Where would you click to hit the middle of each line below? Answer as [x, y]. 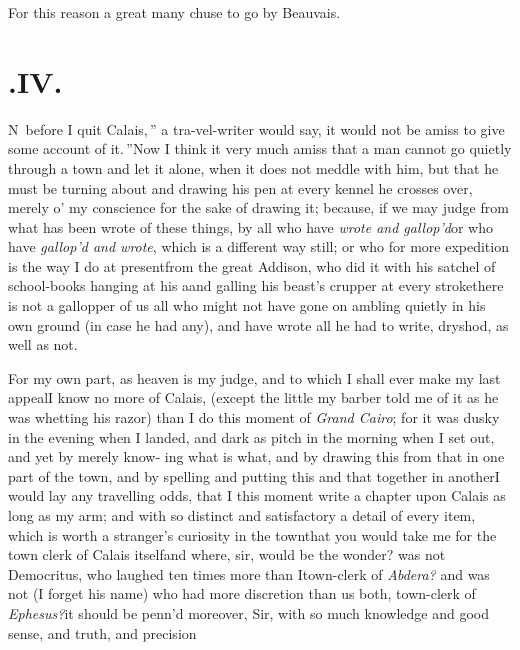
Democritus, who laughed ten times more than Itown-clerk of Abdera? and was [249, 573]
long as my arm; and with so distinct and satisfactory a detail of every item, [242, 515]
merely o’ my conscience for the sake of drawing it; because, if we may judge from [258, 207]
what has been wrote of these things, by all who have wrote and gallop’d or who [251, 226]
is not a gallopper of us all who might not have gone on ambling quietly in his [247, 305]
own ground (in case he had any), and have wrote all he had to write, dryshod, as [258, 324]
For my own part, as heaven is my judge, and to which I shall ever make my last [254, 377]
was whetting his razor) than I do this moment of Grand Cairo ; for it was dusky [254, 417]
